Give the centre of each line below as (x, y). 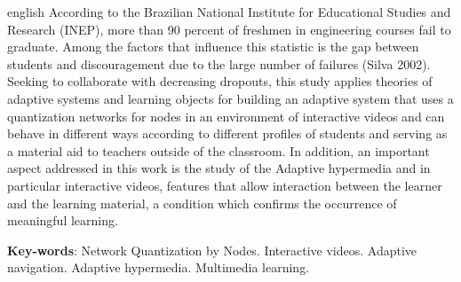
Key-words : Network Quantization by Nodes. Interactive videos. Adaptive (212, 250)
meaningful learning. (63, 220)
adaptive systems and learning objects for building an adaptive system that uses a (230, 98)
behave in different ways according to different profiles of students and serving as (227, 133)
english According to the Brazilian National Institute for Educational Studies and (229, 12)
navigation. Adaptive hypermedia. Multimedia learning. (159, 267)
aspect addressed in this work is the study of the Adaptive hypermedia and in (219, 168)
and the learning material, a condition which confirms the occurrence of (202, 203)
